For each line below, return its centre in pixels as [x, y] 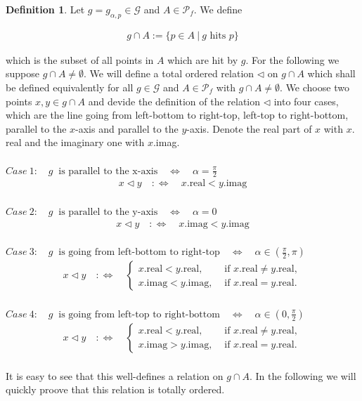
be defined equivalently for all [70, 87]
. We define [218, 9]
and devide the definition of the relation [174, 101]
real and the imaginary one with [75, 142]
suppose [22, 73]
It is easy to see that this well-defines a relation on [115, 375]
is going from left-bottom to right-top [139, 252]
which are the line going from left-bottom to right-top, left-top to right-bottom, [177, 115]
